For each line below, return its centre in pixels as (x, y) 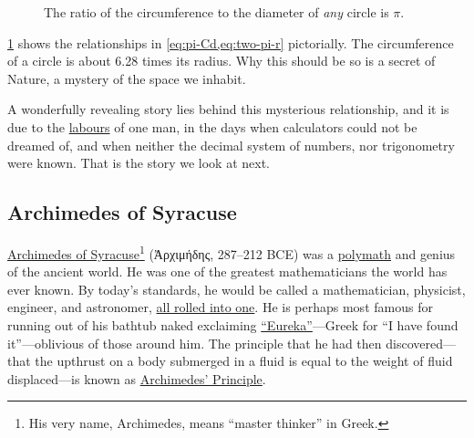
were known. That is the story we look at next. (139, 163)
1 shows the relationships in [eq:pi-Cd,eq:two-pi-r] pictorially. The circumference (231, 42)
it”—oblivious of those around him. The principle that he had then (195, 343)
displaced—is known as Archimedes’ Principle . (137, 378)
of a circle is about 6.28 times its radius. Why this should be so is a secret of (222, 61)
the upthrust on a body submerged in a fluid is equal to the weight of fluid (244, 361)
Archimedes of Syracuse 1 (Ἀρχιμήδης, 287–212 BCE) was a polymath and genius (232, 252)
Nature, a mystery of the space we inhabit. (127, 78)
